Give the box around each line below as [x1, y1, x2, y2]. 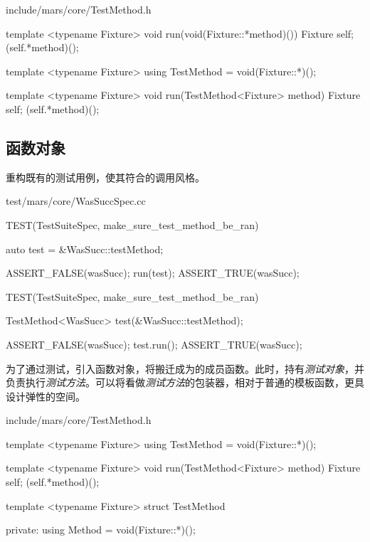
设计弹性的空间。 [6, 388, 85, 403]
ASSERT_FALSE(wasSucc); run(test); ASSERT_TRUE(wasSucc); [6, 265, 300, 280]
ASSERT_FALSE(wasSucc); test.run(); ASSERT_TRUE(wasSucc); [6, 336, 302, 351]
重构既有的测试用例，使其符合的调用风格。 [6, 169, 205, 184]
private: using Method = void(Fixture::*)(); [6, 522, 196, 537]
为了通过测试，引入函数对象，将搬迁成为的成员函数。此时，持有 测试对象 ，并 [6, 361, 364, 376]
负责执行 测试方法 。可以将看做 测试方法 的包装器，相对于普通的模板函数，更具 [6, 375, 364, 390]
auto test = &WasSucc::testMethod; [6, 241, 164, 256]
